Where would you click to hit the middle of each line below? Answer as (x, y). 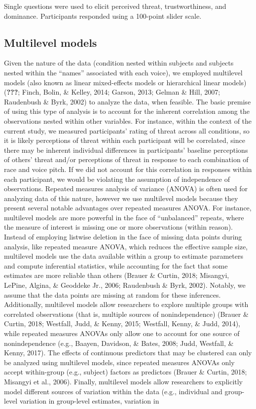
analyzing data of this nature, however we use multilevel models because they (121, 198)
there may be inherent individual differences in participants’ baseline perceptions (126, 150)
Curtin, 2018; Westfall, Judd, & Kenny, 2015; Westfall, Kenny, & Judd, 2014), (122, 324)
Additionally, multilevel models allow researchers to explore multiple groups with (126, 304)
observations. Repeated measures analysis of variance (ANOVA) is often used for (126, 188)
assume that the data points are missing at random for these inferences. (112, 294)
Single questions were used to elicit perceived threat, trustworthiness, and (115, 6)
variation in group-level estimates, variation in (89, 401)
